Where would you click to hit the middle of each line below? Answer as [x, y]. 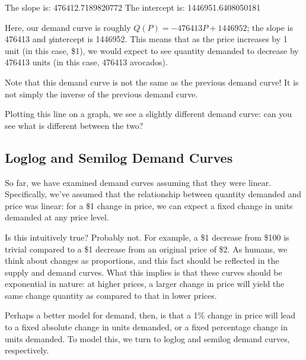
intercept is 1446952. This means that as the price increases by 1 [170, 39]
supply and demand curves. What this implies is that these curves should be [144, 272]
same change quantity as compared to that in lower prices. [111, 295]
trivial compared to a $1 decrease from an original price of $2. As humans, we [146, 249]
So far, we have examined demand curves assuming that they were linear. [138, 182]
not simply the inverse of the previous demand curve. [101, 94]
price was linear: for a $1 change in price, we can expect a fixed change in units [149, 205]
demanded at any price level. [57, 217]
